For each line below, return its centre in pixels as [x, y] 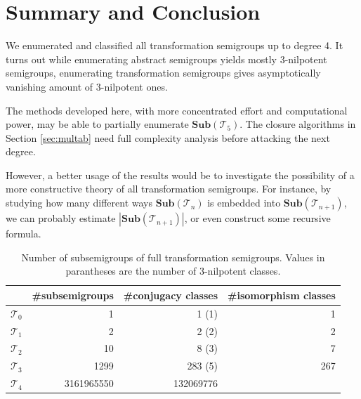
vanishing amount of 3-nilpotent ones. [87, 86]
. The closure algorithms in [298, 124]
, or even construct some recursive [257, 218]
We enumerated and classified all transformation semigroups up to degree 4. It [175, 45]
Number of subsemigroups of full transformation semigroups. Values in [173, 257]
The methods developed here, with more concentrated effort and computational [177, 110]
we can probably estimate [61, 218]
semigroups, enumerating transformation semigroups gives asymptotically [163, 73]
